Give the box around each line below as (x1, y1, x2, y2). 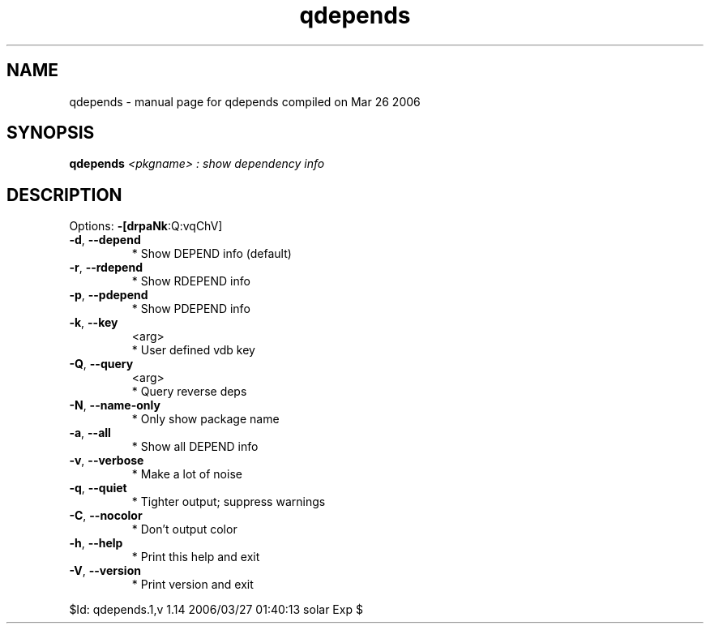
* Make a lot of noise (131, 467, 242, 482)
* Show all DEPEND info (131, 439, 259, 454)
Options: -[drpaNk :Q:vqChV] (69, 219, 223, 234)
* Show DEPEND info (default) (131, 246, 292, 261)
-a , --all (69, 426, 111, 440)
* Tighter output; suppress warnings (131, 495, 326, 509)
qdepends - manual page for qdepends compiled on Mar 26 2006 (69, 94, 421, 109)
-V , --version (69, 564, 141, 578)
